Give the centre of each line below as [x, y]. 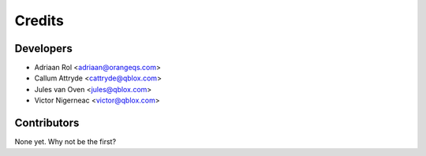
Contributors [47, 123]
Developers [43, 48]
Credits [39, 20]
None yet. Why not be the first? [65, 142]
